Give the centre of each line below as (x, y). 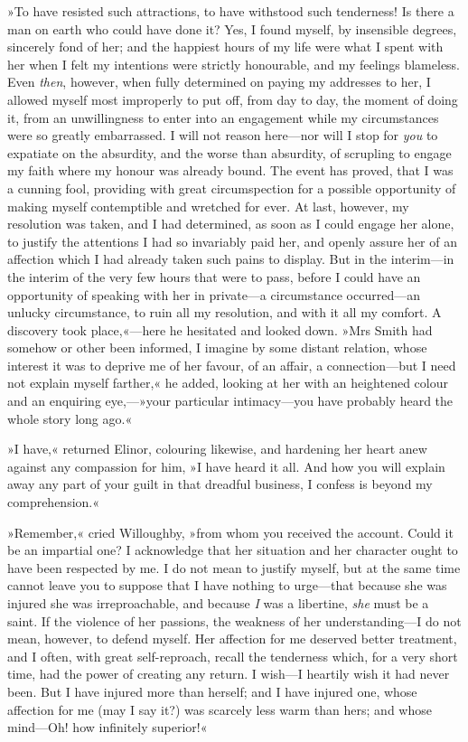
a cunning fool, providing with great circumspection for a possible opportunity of (232, 188)
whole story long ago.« (70, 418)
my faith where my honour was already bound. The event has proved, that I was (230, 170)
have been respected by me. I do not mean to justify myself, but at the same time (234, 567)
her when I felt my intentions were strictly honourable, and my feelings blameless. (234, 64)
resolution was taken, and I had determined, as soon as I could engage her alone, (231, 224)
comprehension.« (54, 502)
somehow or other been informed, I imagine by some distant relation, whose (217, 348)
